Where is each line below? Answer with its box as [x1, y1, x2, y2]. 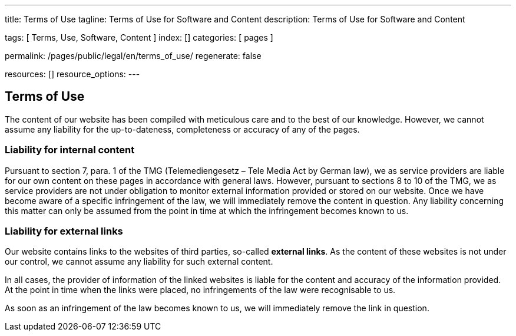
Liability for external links [5, 225, 123, 237]
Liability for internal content [5, 144, 135, 156]
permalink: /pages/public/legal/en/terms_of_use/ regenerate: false [5, 51, 262, 61]
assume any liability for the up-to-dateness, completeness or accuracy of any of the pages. [5, 124, 360, 134]
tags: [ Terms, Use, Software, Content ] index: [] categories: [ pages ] [5, 32, 273, 42]
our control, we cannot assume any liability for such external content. [5, 256, 273, 267]
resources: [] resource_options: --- [5, 69, 140, 79]
